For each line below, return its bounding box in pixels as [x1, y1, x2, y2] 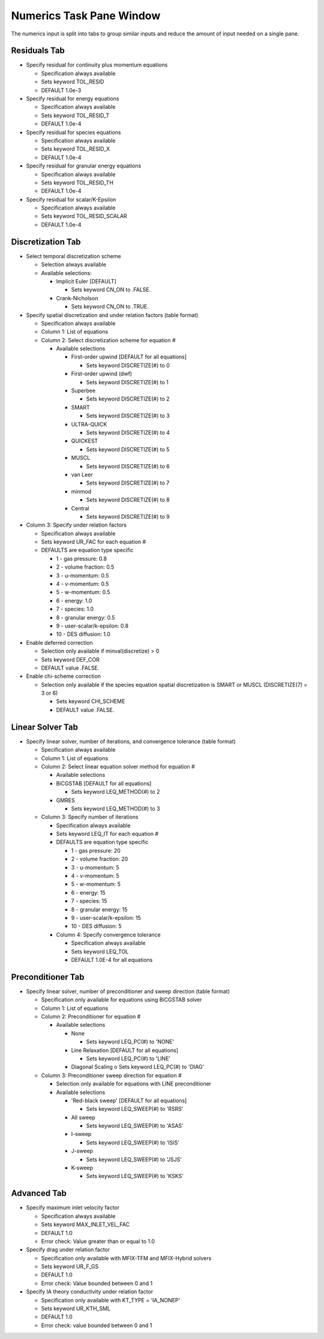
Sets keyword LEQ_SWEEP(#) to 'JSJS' [86, 1156, 182, 1163]
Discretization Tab [11, 237, 81, 247]
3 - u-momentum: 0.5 [56, 572, 109, 579]
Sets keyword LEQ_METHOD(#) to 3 [71, 805, 160, 812]
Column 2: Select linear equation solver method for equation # [41, 763, 195, 770]
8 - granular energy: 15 [71, 905, 128, 913]
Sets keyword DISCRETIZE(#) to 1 [86, 378, 169, 385]
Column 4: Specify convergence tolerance [56, 931, 161, 938]
